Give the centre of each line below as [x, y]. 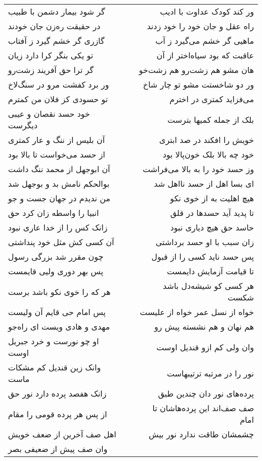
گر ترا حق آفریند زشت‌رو [51, 70]
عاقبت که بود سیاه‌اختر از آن [205, 55]
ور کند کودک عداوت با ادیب [207, 11]
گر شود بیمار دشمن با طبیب [57, 11]
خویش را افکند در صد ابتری [207, 140]
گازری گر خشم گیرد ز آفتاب [56, 41]
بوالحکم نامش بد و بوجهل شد [59, 183]
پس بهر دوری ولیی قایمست [56, 271]
